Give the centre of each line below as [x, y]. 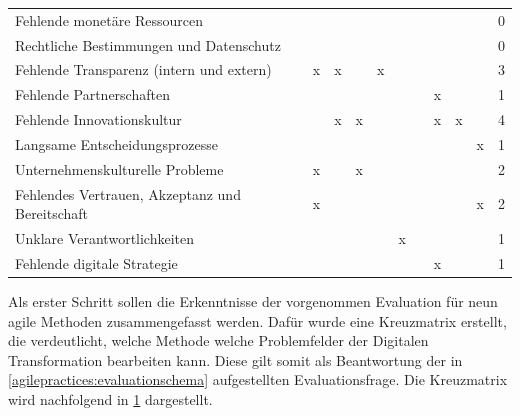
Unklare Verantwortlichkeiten [105, 238]
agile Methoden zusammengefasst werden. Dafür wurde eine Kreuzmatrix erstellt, [257, 320]
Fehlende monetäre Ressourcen [109, 19]
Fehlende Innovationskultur [98, 119]
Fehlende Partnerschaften [92, 94]
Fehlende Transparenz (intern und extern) [143, 69]
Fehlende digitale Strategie [96, 262]
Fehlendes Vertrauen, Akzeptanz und [128, 193]
